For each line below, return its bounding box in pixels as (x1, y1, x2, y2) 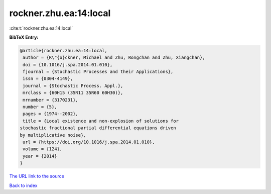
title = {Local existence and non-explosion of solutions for (23, 118, 179, 124)
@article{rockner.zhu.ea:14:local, (20, 48, 107, 53)
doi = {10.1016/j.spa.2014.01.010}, (23, 62, 113, 67)
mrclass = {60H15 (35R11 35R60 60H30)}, (23, 90, 123, 95)
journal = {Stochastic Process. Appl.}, (23, 83, 123, 88)
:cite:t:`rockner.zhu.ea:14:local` (9, 25, 73, 31)
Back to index (9, 182, 38, 188)
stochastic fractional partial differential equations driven (20, 125, 176, 131)
